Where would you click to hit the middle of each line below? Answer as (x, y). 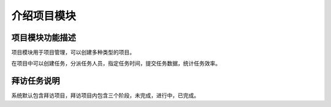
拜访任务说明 (36, 81)
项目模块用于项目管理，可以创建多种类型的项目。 (73, 53)
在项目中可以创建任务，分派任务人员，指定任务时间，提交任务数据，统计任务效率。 (116, 64)
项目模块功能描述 (44, 38)
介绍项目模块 (44, 16)
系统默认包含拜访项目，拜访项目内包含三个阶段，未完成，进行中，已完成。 (105, 95)
